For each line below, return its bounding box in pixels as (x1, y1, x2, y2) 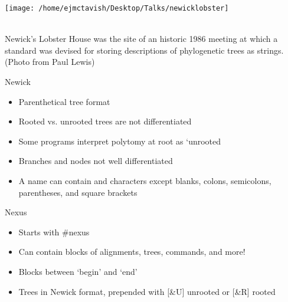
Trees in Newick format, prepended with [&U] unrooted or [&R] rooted (18, 285, 276, 297)
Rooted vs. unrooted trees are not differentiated (18, 115, 192, 127)
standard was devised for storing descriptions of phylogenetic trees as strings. (5, 44, 284, 56)
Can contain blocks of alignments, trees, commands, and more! (18, 245, 246, 258)
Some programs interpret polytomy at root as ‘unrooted (18, 134, 221, 147)
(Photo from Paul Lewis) (5, 55, 95, 68)
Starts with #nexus (18, 225, 90, 238)
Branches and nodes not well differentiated (18, 155, 173, 167)
